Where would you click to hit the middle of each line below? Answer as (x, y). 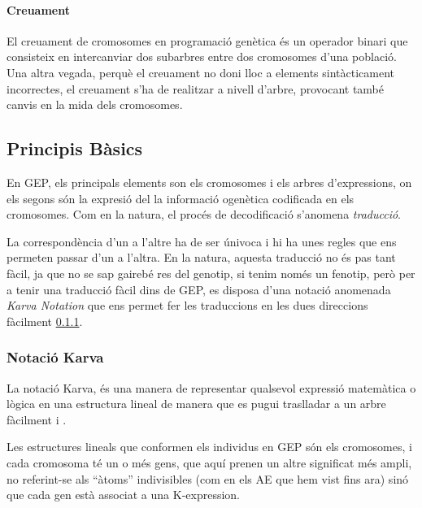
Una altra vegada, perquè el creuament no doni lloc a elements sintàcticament (201, 72)
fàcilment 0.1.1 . (45, 321)
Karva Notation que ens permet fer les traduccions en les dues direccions (187, 305)
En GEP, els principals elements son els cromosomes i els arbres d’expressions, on (209, 182)
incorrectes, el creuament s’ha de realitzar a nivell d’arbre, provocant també (196, 88)
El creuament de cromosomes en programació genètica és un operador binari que (207, 40)
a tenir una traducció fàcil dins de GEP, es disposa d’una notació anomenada (199, 289)
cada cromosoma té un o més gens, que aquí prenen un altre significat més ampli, (209, 462)
